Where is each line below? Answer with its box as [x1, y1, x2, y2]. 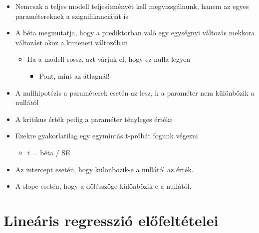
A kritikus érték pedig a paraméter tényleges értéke [15, 114, 173, 124]
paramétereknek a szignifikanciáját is [15, 10, 128, 21]
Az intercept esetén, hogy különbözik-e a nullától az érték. [15, 164, 194, 174]
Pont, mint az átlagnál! [39, 70, 110, 81]
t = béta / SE [27, 147, 70, 157]
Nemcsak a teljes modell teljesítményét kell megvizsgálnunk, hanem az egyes [15, 1, 249, 11]
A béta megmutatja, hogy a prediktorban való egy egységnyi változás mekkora [15, 27, 255, 38]
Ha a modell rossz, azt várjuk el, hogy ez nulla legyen [27, 54, 191, 64]
